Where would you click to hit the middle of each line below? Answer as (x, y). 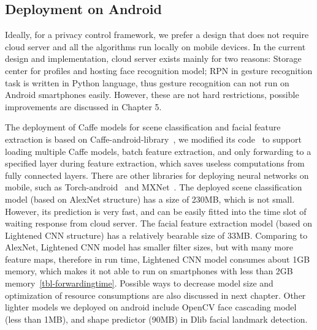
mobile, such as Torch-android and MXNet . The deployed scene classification (154, 187)
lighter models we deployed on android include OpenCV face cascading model (151, 307)
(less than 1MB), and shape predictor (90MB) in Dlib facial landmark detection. (156, 319)
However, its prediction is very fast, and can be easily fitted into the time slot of (156, 211)
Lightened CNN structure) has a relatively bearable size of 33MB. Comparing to (156, 235)
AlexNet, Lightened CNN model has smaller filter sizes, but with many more (149, 247)
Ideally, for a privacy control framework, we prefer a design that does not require (157, 35)
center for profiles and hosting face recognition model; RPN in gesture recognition (159, 70)
